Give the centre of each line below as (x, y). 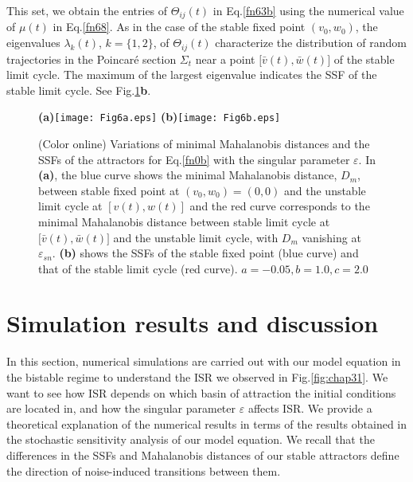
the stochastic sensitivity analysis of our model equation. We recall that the (191, 439)
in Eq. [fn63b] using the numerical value (308, 10)
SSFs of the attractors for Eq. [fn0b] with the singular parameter (194, 159)
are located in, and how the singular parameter (121, 408)
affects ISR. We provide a (310, 408)
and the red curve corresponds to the (280, 206)
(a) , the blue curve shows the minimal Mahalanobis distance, (188, 175)
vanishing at (331, 237)
